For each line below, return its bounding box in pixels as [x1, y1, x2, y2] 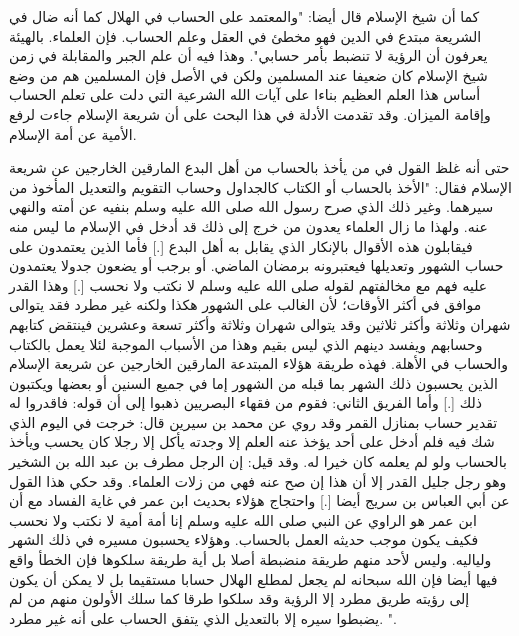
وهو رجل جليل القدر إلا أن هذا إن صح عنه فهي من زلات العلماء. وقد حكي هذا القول [9, 470, 507, 491]
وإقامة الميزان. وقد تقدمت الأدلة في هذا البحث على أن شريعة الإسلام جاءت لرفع [9, 103, 491, 124]
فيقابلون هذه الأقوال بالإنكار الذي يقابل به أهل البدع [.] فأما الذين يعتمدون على [9, 235, 473, 256]
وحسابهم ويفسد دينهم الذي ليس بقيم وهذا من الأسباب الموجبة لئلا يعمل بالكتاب [9, 333, 483, 354]
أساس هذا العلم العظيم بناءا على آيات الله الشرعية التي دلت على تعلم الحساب [9, 84, 481, 105]
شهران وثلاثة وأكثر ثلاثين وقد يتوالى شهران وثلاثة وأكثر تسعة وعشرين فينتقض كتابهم [9, 313, 511, 334]
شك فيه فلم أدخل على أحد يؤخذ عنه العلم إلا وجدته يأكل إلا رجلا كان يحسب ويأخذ [9, 431, 495, 452]
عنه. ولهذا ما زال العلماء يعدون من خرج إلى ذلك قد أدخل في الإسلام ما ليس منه [9, 215, 488, 236]
